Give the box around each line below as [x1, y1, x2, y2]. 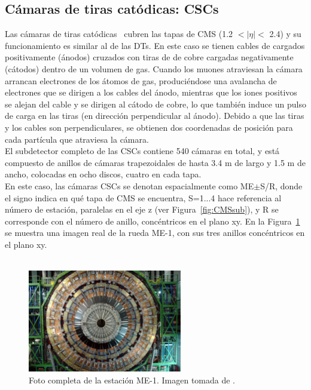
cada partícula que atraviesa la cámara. [5, 133, 149, 145]
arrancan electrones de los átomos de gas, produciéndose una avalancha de [5, 74, 277, 87]
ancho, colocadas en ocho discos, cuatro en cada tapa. [5, 168, 202, 180]
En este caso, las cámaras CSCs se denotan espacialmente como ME [5, 179, 254, 192]
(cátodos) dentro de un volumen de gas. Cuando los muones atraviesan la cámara [5, 62, 303, 75]
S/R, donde [260, 179, 303, 192]
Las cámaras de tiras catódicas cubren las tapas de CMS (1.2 [5, 27, 233, 40]
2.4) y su [269, 27, 301, 40]
